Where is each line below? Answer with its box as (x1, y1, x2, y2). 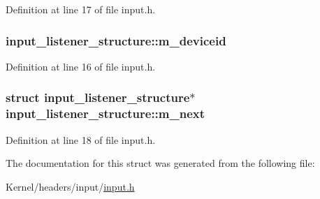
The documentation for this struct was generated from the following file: (6, 156, 315, 170)
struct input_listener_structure (6, 89, 190, 106)
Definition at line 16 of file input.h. (6, 59, 156, 73)
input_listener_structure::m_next (6, 105, 205, 122)
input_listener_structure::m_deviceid (6, 31, 226, 49)
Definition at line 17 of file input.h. (6, 2, 156, 16)
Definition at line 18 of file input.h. (6, 132, 156, 147)
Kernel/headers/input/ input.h (6, 179, 135, 193)
